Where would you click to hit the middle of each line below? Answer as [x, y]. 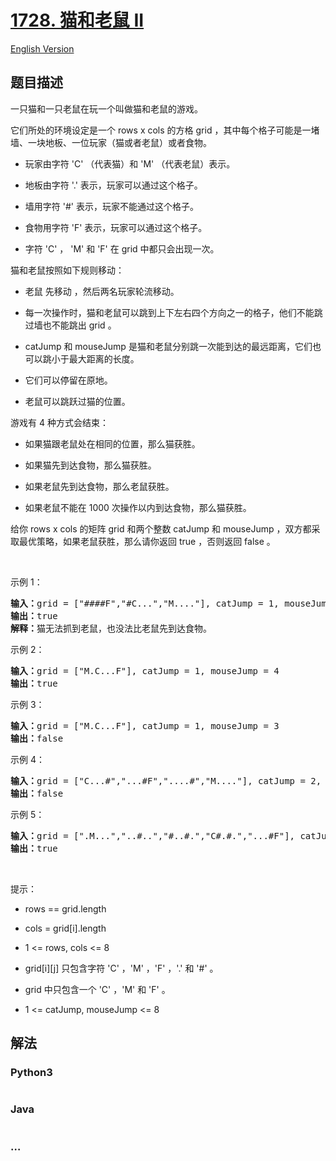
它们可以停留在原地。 [68, 380]
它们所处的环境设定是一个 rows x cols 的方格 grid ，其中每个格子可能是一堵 [165, 130]
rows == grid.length [65, 908]
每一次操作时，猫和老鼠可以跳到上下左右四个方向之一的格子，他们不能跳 [173, 312]
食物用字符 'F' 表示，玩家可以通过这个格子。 [116, 227]
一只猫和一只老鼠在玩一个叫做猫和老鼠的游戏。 [106, 108]
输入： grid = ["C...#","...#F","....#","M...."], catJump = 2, [166, 780]
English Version [42, 48]
